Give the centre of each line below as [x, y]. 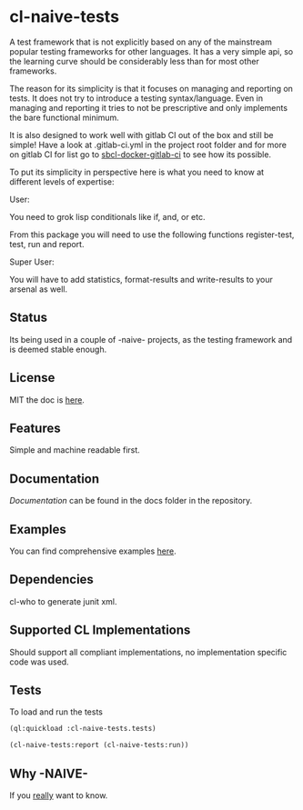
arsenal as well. [39, 289]
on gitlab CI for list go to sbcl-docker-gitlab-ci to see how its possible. [140, 154]
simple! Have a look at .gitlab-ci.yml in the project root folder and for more [148, 145]
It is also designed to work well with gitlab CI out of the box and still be [142, 135]
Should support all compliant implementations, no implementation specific [148, 652]
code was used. [40, 662]
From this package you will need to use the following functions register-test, [152, 235]
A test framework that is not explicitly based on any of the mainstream [141, 42]
